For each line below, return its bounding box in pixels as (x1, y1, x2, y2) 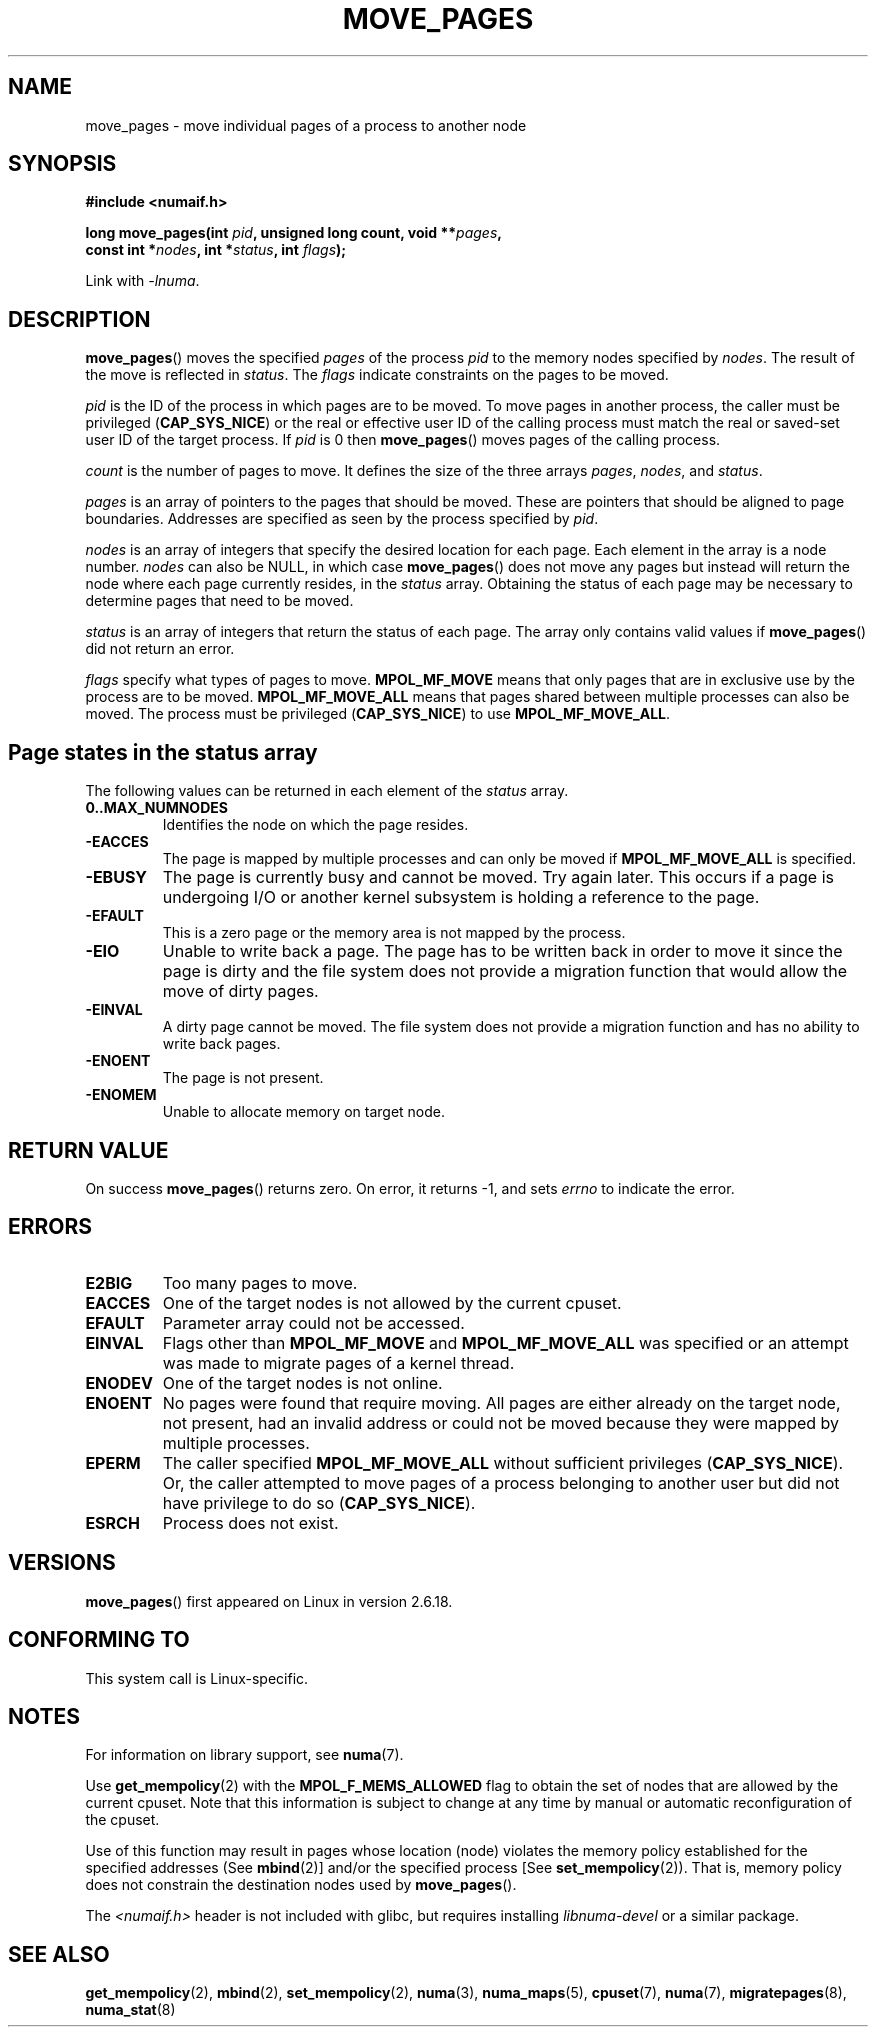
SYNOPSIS (8, 151, 117, 177)
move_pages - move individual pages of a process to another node (85, 116, 527, 134)
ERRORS (8, 1214, 93, 1240)
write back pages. (162, 1035, 281, 1053)
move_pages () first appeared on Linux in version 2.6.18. (85, 1592, 453, 1610)
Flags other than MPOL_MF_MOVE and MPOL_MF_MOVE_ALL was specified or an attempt (162, 1332, 849, 1353)
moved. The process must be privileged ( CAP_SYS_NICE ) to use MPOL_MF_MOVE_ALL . (85, 705, 671, 723)
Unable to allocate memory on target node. (162, 1103, 445, 1121)
